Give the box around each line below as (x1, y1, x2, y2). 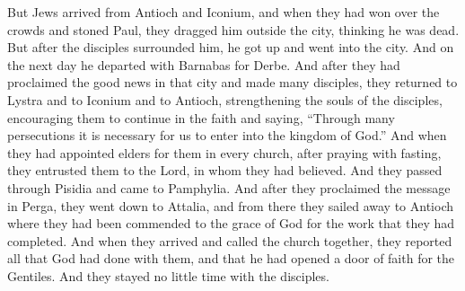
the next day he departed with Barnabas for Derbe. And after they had (7, 55, 400, 74)
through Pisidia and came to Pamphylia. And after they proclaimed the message (7, 178, 451, 197)
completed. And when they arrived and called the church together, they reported (7, 231, 452, 250)
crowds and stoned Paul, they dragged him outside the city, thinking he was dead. (7, 20, 460, 39)
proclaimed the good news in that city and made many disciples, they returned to (7, 73, 458, 92)
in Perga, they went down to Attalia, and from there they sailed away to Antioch (7, 196, 453, 215)
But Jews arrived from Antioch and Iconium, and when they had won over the (7, 3, 440, 21)
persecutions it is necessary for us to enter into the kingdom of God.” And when (7, 126, 447, 145)
